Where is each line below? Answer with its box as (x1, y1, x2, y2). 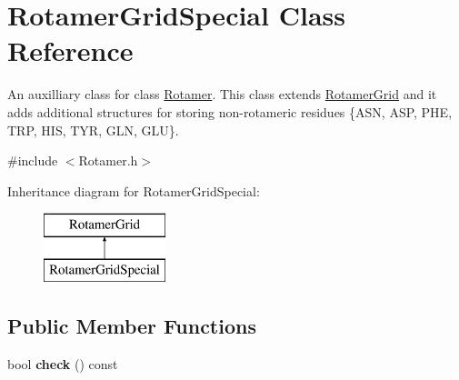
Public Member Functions (7, 311, 256, 339)
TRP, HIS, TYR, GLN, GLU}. (7, 120, 179, 139)
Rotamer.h (78, 151, 138, 170)
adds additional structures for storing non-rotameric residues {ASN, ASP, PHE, (7, 102, 453, 121)
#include (7, 151, 58, 170)
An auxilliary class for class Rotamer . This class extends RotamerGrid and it (7, 85, 437, 104)
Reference (7, 32, 134, 69)
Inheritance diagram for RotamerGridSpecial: (7, 181, 260, 200)
